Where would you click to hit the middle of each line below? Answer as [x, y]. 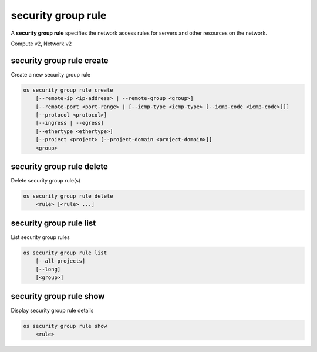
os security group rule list [65, 253]
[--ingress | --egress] [70, 123]
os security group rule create [68, 90]
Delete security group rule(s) [46, 181]
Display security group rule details [52, 310]
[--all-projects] [60, 261]
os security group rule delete [68, 196]
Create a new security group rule [51, 74]
